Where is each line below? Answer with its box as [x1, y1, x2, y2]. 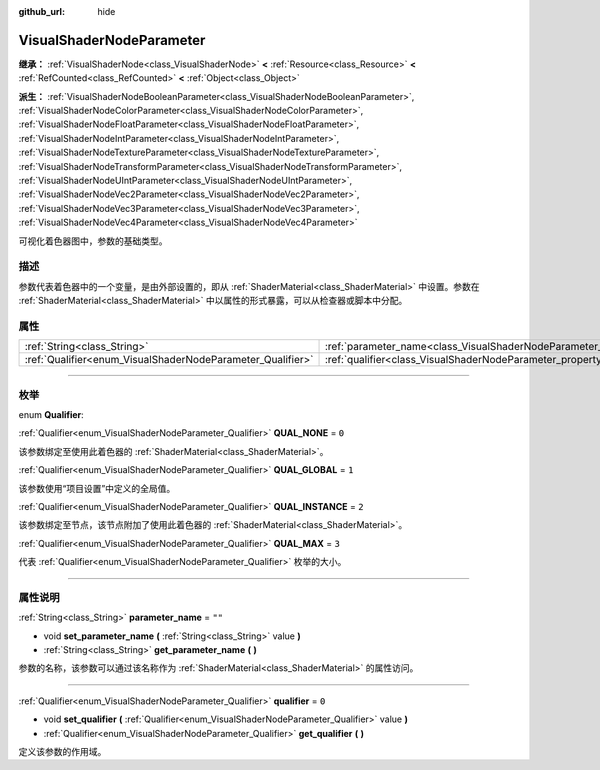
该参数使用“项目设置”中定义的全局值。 [18, 482, 176, 494]
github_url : [18, 6, 65, 17]
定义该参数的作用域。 [18, 746, 107, 758]
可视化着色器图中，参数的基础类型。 [18, 235, 168, 247]
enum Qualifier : [18, 409, 84, 421]
